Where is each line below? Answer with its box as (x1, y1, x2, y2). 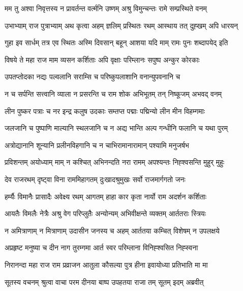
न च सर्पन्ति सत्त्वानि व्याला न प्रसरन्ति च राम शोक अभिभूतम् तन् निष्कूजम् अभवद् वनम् (5, 88, 222, 99)
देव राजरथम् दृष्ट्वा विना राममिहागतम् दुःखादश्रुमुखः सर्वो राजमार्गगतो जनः (5, 173, 186, 184)
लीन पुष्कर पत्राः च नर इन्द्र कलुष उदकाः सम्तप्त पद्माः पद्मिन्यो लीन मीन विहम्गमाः (5, 105, 205, 116)
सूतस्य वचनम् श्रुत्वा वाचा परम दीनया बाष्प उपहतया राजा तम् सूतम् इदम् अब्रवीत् (5, 276, 204, 287)
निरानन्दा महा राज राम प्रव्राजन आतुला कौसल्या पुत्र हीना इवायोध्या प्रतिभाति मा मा (5, 259, 208, 270)
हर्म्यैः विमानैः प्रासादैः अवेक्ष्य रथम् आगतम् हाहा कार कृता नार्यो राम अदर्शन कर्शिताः (5, 191, 207, 201)
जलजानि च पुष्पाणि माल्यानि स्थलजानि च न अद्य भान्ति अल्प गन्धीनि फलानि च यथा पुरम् (5, 123, 228, 133)
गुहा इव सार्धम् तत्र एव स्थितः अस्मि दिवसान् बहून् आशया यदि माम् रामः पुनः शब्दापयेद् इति (5, 37, 228, 48)
